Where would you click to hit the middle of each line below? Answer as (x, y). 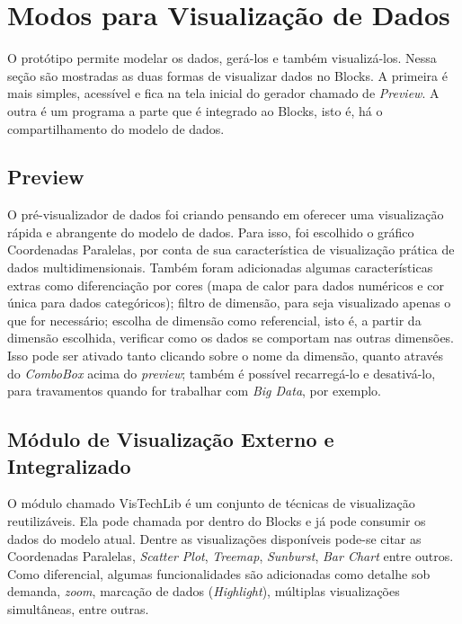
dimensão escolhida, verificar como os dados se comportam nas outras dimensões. (231, 338)
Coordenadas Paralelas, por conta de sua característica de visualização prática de (231, 250)
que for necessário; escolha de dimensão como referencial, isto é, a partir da (214, 320)
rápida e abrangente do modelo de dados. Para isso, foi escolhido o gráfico (211, 232)
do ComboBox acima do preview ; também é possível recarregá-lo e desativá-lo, (222, 373)
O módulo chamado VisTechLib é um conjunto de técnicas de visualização (211, 503)
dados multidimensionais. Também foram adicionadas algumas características (220, 267)
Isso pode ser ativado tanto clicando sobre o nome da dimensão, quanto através (226, 356)
